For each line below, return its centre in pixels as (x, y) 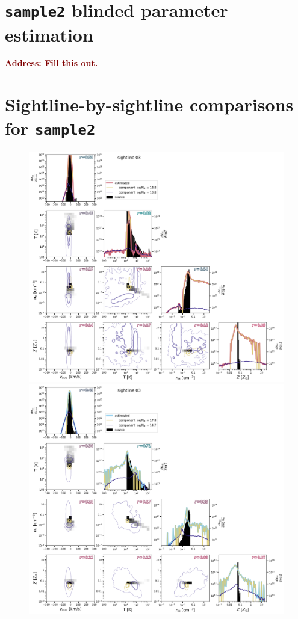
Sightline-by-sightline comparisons (149, 104)
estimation (49, 34)
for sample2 (50, 128)
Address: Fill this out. (51, 63)
